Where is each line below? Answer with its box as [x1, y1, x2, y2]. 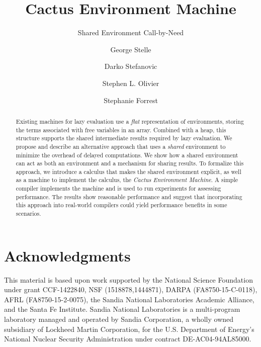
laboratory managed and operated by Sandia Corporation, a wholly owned [4, 314, 234, 324]
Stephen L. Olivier [102, 77, 159, 88]
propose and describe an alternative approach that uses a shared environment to [16, 142, 226, 150]
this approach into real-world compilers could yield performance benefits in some [16, 201, 227, 209]
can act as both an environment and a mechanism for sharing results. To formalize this [16, 159, 244, 167]
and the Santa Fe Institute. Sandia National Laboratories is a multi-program [4, 304, 240, 314]
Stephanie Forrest [104, 95, 158, 105]
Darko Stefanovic [104, 61, 157, 71]
